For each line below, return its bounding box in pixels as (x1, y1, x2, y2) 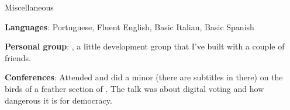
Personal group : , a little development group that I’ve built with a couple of (5, 40, 285, 52)
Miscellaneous (5, 1, 54, 13)
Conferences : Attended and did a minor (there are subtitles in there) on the (5, 71, 283, 83)
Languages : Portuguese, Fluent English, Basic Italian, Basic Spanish (5, 20, 254, 33)
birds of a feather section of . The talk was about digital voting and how (5, 82, 264, 94)
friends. (5, 51, 31, 63)
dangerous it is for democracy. (5, 94, 112, 106)
